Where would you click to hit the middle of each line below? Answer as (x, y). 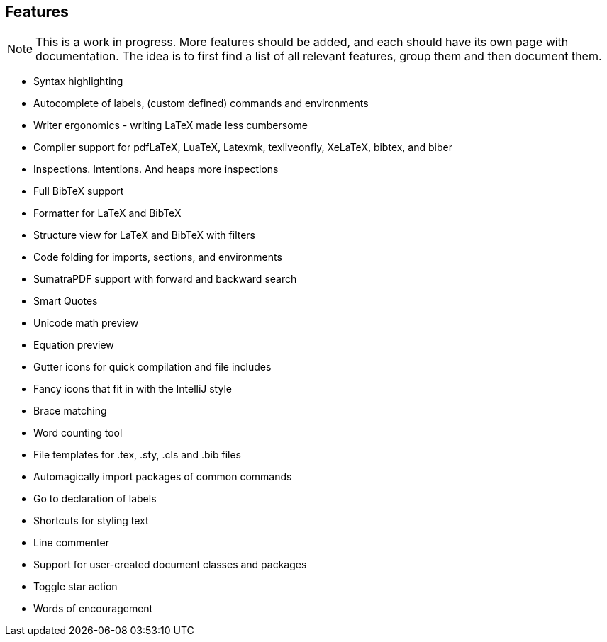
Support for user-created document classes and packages (170, 565)
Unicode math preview (86, 323)
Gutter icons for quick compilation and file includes (152, 367)
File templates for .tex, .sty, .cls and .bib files (137, 455)
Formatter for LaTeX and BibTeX (107, 213)
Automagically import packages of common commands (163, 477)
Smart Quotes (66, 301)
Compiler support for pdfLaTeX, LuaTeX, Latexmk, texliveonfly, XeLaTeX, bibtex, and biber (243, 147)
